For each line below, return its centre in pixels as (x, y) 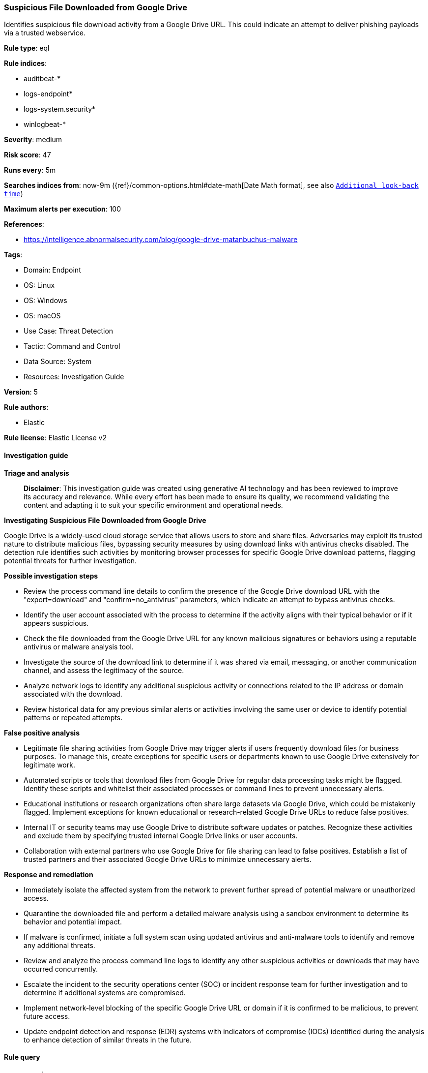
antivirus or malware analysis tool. (79, 646)
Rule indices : (25, 63)
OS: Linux (39, 285)
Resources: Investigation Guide (74, 377)
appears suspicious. (56, 623)
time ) (14, 194)
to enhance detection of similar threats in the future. (108, 1040)
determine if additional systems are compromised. (105, 992)
